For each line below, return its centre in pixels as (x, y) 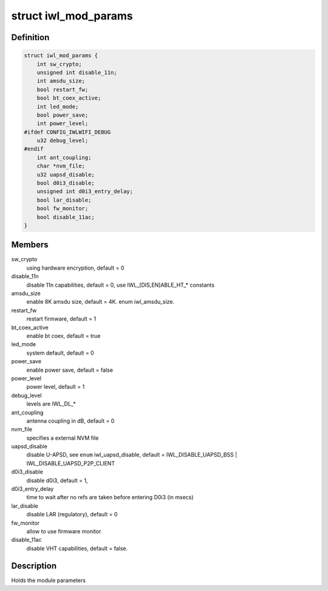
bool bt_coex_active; (69, 98)
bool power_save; (63, 115)
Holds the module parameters (49, 580)
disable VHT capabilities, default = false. (77, 548)
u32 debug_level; (63, 141)
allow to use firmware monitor (64, 531)
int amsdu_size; (61, 81)
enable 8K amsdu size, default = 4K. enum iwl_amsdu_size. (100, 302)
